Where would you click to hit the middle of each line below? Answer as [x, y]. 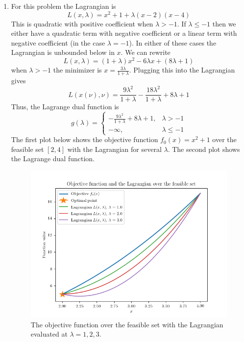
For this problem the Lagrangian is [63, 6]
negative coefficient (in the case [58, 42]
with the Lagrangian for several [114, 149]
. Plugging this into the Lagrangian [182, 70]
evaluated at [49, 334]
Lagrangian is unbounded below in [63, 52]
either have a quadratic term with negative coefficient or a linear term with [124, 33]
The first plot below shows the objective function [85, 139]
